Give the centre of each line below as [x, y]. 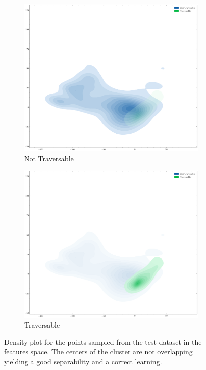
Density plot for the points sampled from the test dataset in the [103, 341]
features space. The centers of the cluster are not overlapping [98, 352]
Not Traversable [49, 158]
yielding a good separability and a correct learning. [83, 362]
